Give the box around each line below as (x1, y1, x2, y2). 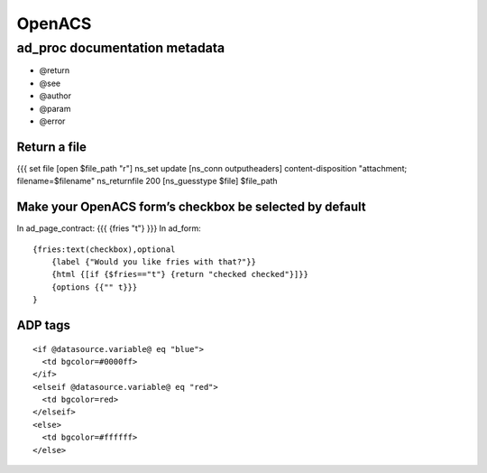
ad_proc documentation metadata (16, 40, 225, 56)
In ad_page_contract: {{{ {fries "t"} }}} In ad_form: (16, 223, 202, 234)
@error (39, 116, 66, 126)
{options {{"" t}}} (51, 282, 138, 292)
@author (39, 90, 72, 101)
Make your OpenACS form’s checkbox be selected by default (16, 199, 366, 215)
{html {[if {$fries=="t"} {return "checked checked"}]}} (51, 269, 308, 280)
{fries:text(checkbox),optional (32, 244, 176, 255)
